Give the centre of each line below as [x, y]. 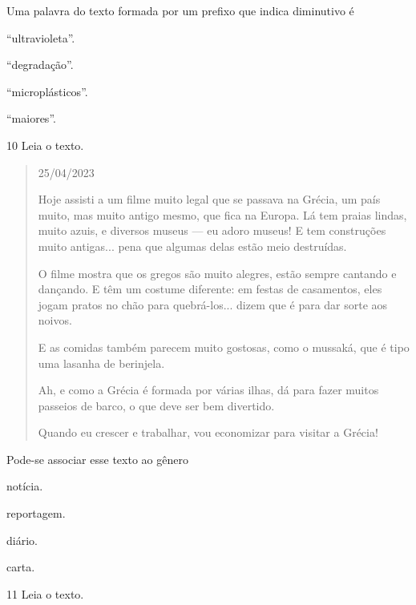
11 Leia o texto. [45, 593]
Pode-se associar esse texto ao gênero [97, 459]
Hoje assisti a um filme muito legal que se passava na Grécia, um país [209, 199]
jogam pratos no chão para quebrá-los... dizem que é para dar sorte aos [213, 304]
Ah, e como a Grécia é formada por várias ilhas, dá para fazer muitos [208, 390]
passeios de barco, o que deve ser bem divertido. [156, 405]
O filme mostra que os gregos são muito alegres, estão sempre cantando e [217, 273]
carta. [21, 567]
